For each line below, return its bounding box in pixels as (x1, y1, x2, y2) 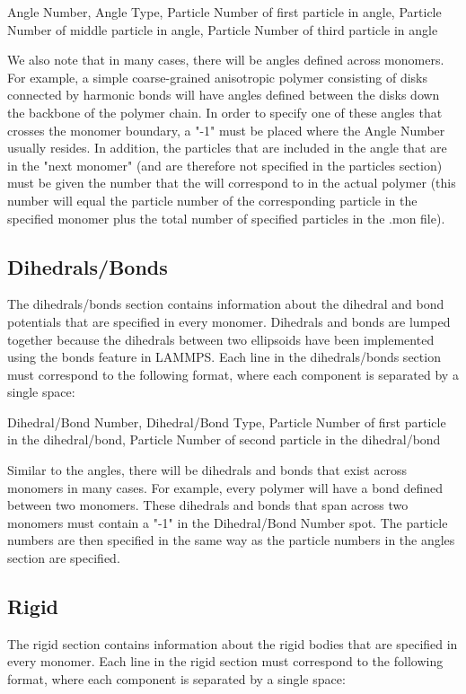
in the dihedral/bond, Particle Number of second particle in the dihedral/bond (7, 430, 441, 449)
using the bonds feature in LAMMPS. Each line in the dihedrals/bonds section (7, 347, 441, 366)
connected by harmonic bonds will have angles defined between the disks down (7, 85, 440, 104)
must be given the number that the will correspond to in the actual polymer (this (7, 173, 456, 192)
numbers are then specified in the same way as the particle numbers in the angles (7, 531, 455, 549)
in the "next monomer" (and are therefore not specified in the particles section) (7, 155, 443, 174)
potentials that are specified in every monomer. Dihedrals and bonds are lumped (7, 312, 451, 330)
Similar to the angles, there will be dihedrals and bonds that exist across (7, 461, 408, 479)
